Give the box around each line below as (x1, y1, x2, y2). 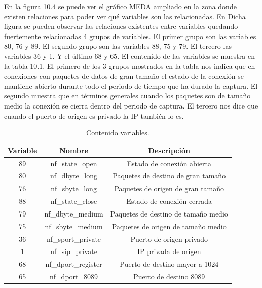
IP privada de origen (137, 246, 201, 257)
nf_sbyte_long (51, 183, 97, 194)
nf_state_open (50, 158, 97, 168)
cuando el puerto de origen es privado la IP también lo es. (4, 110, 184, 121)
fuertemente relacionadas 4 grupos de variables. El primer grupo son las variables (4, 30, 256, 41)
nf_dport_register (45, 259, 102, 269)
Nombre (59, 145, 88, 155)
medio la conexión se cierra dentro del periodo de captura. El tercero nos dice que (4, 100, 258, 111)
